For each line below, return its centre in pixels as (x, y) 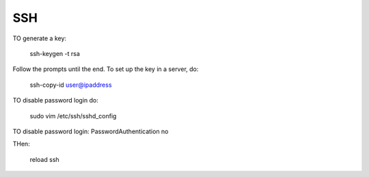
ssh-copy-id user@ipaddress (71, 85)
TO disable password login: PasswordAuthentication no (91, 131)
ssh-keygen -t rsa (55, 53)
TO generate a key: (40, 38)
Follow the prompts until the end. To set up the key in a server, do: (106, 69)
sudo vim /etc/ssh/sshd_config (73, 115)
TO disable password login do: (56, 100)
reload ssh (44, 159)
